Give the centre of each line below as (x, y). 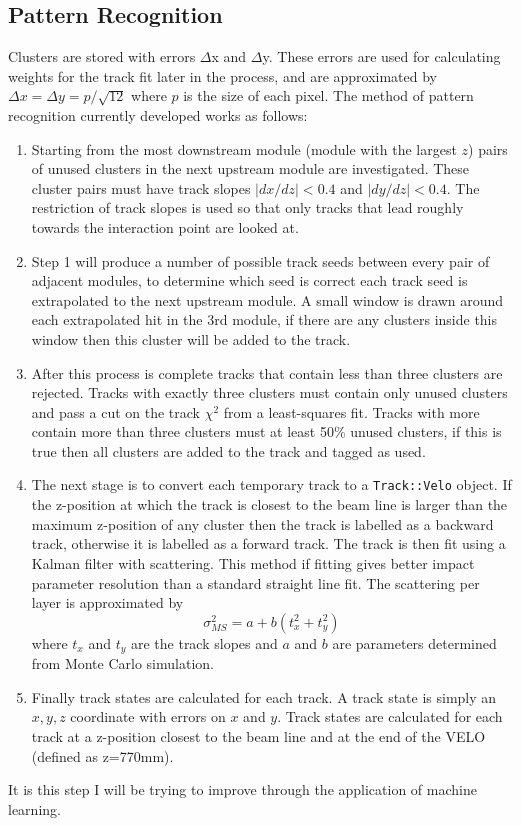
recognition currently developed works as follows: (158, 114)
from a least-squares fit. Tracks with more (351, 411)
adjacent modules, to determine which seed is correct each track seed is (249, 280)
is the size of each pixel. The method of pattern (328, 95)
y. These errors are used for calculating (381, 56)
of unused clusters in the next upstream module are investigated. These (250, 168)
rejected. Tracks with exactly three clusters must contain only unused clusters (269, 392)
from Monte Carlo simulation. (122, 663)
